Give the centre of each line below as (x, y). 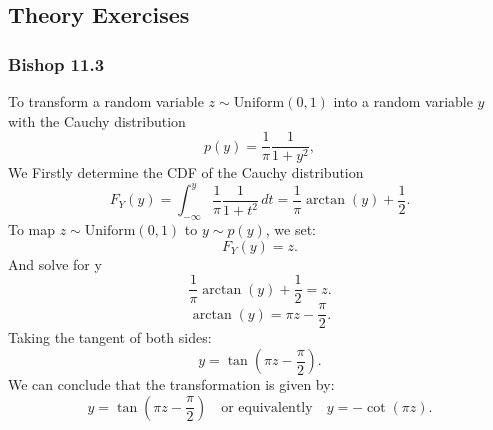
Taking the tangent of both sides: (110, 337)
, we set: (290, 229)
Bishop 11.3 (56, 63)
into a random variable (403, 101)
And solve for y (55, 263)
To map (32, 229)
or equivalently (267, 407)
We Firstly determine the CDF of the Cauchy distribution (186, 172)
